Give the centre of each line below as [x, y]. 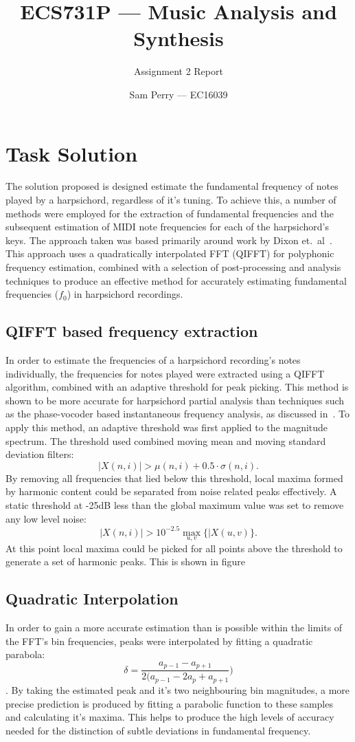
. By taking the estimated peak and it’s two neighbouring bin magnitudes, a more [178, 689]
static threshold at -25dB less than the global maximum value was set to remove [175, 504]
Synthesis [179, 38]
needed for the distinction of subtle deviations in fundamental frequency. [158, 730]
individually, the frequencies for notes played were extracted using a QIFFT [165, 373]
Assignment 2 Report [179, 71]
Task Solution [72, 153]
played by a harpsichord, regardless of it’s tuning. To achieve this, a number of [171, 200]
